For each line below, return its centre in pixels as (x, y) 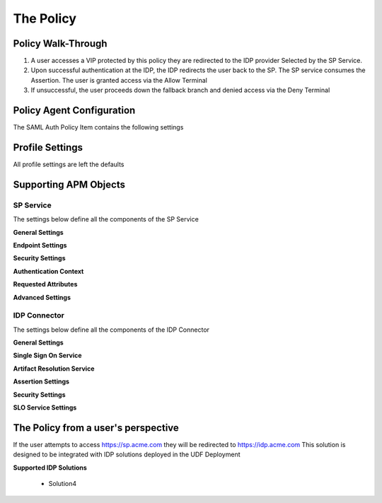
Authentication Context (48, 271)
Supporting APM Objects (69, 184)
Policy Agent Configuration (74, 111)
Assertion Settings (41, 381)
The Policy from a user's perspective (96, 428)
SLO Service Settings (45, 407)
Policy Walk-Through (60, 44)
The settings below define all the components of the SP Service (106, 219)
